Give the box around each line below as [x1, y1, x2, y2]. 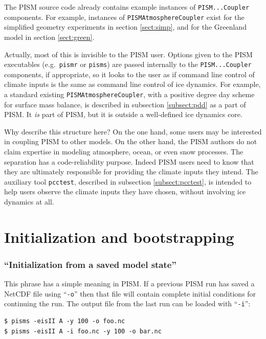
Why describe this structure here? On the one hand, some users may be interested [4, 126, 262, 137]
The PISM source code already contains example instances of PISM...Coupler [4, 2, 250, 12]
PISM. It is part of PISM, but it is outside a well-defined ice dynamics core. [4, 109, 242, 120]
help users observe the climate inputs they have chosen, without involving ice [4, 186, 246, 197]
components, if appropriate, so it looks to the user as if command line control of [4, 69, 255, 79]
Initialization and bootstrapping [4, 226, 234, 247]
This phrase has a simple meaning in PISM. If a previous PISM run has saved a [4, 278, 255, 289]
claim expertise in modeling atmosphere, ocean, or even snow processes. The [4, 146, 243, 156]
